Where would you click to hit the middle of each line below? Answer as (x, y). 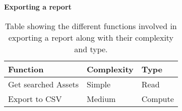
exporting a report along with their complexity (91, 37)
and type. (91, 49)
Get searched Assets (44, 84)
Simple (99, 84)
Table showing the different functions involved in (91, 26)
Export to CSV (35, 98)
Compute (158, 98)
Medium (101, 98)
